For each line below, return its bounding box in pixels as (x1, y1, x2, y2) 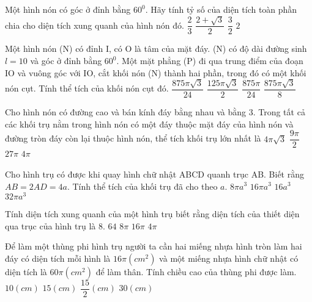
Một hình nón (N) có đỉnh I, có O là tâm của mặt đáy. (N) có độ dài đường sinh (5, 42, 307, 55)
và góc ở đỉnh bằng (30, 54, 102, 67)
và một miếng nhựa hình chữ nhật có (159, 251, 299, 264)
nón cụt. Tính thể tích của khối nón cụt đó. (5, 82, 169, 95)
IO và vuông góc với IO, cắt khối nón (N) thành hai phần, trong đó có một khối (5, 66, 306, 79)
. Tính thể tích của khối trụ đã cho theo (67, 179, 218, 192)
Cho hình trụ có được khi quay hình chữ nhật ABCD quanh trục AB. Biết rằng (5, 167, 305, 180)
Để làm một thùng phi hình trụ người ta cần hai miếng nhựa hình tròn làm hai (5, 240, 302, 253)
